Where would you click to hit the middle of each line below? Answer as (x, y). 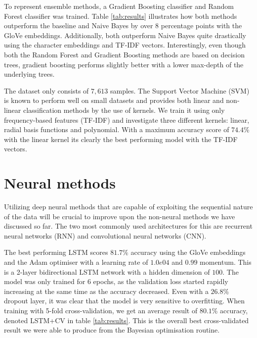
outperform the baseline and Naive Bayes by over (79, 25)
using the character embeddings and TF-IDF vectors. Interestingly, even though (125, 45)
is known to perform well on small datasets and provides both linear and (114, 100)
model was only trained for (45, 281)
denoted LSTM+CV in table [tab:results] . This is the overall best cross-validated (127, 320)
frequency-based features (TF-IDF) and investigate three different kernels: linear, (127, 120)
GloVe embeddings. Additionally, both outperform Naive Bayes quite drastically (125, 35)
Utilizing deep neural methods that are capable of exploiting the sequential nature (128, 207)
